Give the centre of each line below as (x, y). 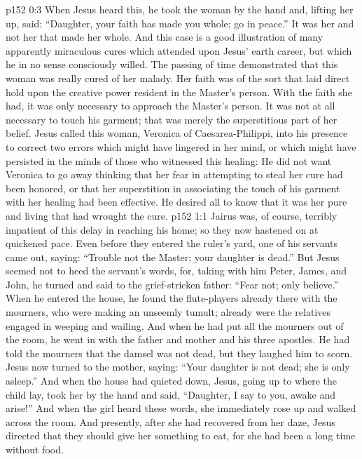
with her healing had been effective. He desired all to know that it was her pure (176, 202)
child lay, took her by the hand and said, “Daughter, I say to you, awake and (171, 394)
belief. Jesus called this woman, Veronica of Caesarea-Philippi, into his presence (177, 133)
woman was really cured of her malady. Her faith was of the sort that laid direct (178, 78)
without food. (35, 449)
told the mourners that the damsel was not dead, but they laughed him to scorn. (179, 353)
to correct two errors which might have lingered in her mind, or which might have (181, 146)
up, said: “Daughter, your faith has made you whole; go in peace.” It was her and (180, 23)
